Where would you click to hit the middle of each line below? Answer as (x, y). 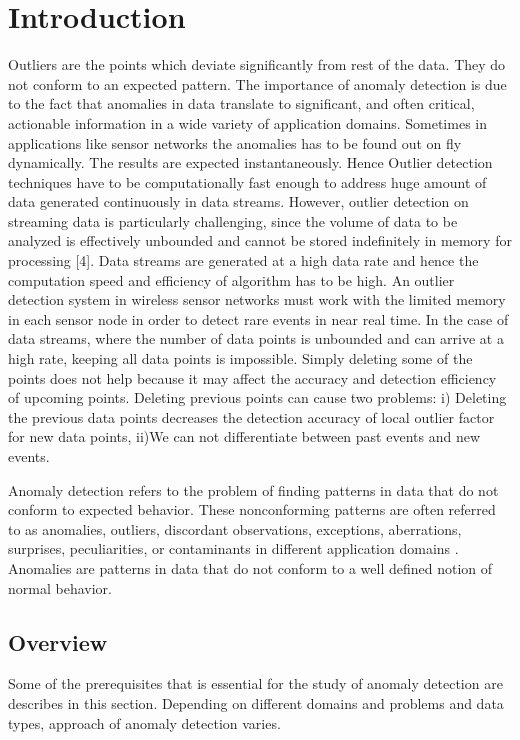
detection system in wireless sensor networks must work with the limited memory (257, 299)
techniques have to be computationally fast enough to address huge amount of (247, 181)
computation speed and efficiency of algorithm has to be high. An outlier (231, 279)
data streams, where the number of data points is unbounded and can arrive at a (256, 338)
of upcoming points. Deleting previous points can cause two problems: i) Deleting (257, 397)
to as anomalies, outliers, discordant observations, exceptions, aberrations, (235, 528)
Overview (58, 641)
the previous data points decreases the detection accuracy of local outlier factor (251, 416)
